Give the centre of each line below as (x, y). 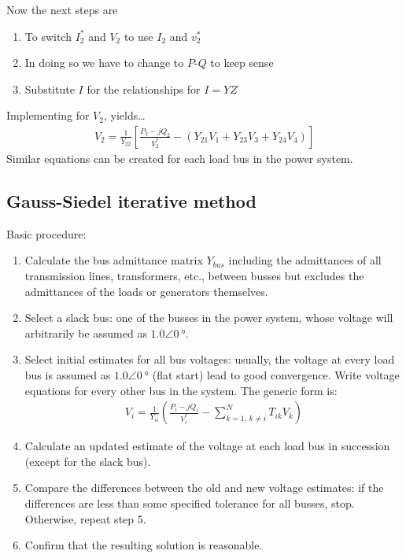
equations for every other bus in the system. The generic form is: (181, 390)
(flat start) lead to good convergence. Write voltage (276, 374)
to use (138, 36)
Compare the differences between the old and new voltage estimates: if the (204, 488)
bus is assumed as (68, 374)
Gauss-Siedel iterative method (131, 200)
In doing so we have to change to (104, 63)
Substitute (50, 89)
